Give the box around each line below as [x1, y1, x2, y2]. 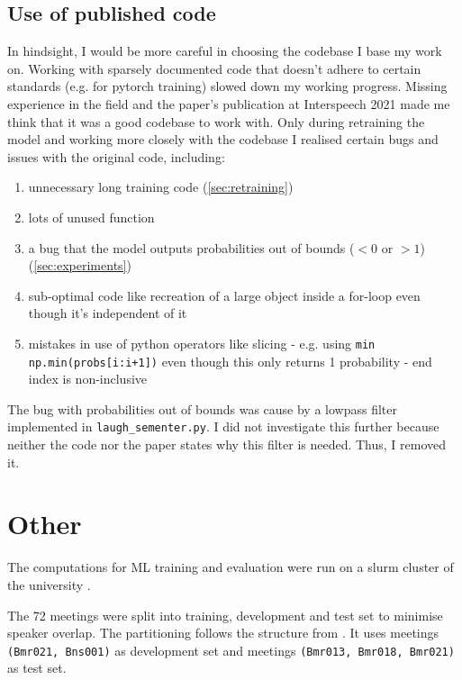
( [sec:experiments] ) [28, 256, 131, 275]
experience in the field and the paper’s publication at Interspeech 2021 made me [7, 94, 450, 113]
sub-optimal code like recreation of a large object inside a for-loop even [28, 286, 421, 304]
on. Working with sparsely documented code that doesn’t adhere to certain [7, 59, 421, 77]
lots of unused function [28, 207, 155, 226]
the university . [7, 575, 91, 594]
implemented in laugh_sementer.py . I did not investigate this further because [7, 417, 439, 436]
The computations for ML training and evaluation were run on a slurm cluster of [7, 558, 454, 576]
